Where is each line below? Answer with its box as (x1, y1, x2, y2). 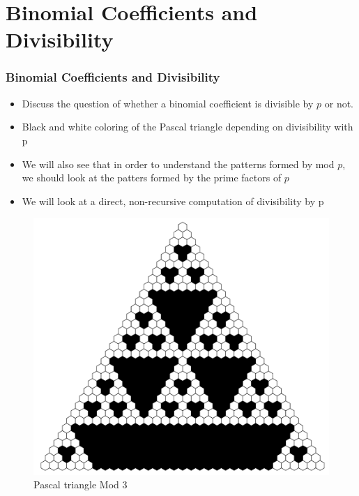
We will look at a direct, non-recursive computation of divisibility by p (22, 193, 324, 208)
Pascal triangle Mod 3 (33, 477, 128, 492)
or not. (324, 96, 354, 110)
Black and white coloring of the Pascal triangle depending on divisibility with (22, 119, 353, 134)
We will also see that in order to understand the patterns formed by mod (22, 156, 335, 171)
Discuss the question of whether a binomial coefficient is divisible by (22, 96, 314, 110)
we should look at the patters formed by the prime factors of (22, 170, 282, 185)
